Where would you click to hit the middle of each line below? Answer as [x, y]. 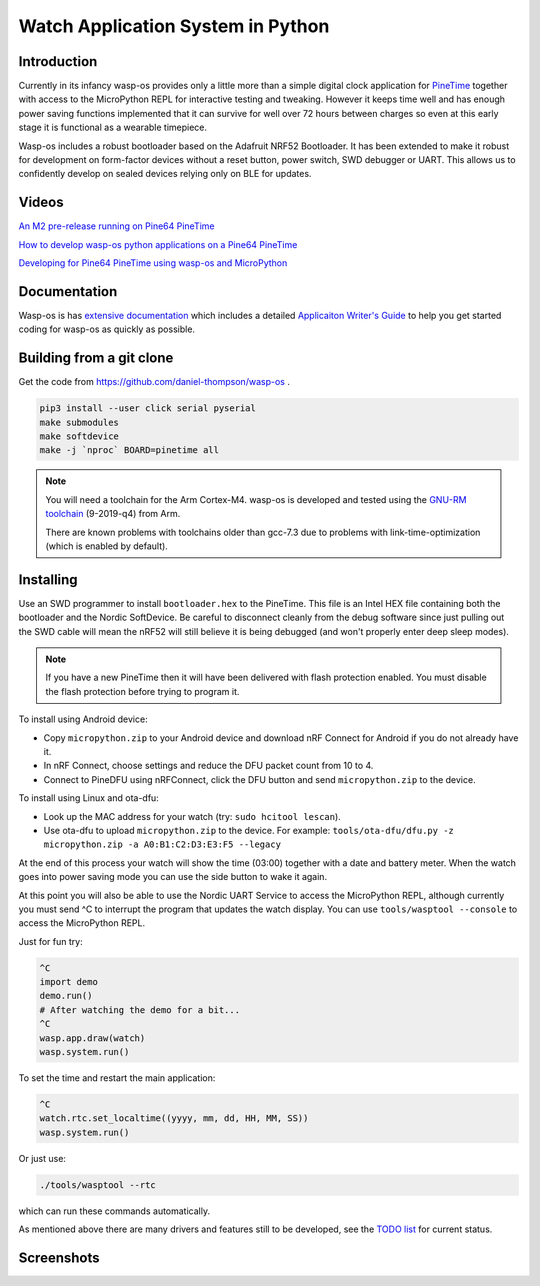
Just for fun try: [51, 941]
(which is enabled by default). [107, 546]
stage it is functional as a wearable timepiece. [113, 127]
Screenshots [59, 1257]
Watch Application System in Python [174, 26]
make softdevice [79, 436]
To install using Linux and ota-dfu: [88, 798]
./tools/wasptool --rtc [98, 1184]
